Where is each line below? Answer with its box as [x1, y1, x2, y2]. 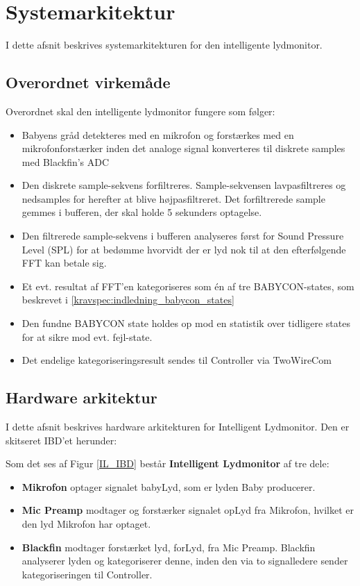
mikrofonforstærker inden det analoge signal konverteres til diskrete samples [22, 141, 345, 156]
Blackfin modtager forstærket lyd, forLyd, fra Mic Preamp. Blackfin [22, 539, 316, 554]
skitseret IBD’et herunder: [6, 433, 117, 447]
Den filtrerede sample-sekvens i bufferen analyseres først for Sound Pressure [22, 228, 344, 243]
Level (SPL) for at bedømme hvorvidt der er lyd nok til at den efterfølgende [22, 242, 346, 256]
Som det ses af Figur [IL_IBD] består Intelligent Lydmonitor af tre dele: [6, 456, 329, 471]
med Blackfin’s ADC [22, 154, 110, 169]
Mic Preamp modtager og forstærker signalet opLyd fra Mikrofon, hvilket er [22, 503, 354, 517]
